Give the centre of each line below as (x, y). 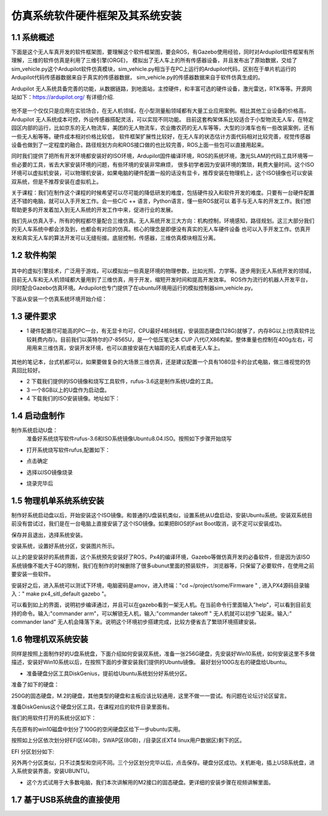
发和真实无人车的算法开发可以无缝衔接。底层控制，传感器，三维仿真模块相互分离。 (115, 237)
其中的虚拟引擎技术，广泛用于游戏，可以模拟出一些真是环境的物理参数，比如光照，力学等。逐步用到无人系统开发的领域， (163, 271)
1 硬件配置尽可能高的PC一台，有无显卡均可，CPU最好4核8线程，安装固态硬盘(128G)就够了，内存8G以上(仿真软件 (168, 331)
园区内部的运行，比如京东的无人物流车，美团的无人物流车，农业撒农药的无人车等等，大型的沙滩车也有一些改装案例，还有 (163, 128)
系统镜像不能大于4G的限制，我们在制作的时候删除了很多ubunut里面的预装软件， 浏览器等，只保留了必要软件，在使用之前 (163, 565)
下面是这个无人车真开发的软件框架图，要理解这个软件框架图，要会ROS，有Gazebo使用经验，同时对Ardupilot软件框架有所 (163, 52)
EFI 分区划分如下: (33, 751)
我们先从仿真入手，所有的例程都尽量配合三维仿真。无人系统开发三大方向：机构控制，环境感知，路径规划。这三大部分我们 (163, 221)
